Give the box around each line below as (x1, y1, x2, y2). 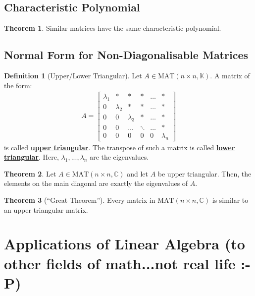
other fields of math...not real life (4, 253, 236, 273)
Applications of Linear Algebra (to (4, 234, 245, 254)
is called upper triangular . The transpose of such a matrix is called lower (4, 142, 235, 152)
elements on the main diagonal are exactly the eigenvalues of (4, 178, 188, 188)
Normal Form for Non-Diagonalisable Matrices (4, 47, 248, 62)
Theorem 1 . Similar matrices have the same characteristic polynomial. (4, 23, 221, 33)
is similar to (212, 194, 249, 205)
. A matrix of (210, 70, 250, 80)
